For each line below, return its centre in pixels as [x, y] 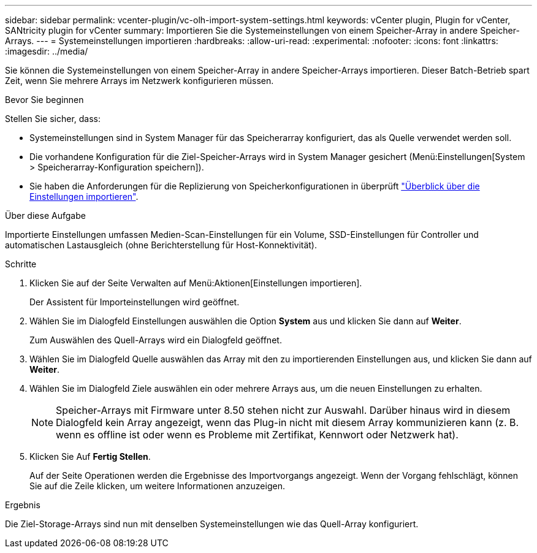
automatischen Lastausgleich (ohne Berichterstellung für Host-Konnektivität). [161, 245]
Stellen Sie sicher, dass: [53, 119]
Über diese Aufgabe [45, 215]
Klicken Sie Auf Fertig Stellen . [90, 456]
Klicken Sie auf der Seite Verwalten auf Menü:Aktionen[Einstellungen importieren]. [196, 283]
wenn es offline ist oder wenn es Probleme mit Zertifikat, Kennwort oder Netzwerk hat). [257, 435]
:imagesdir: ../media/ [47, 51]
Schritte [21, 264]
